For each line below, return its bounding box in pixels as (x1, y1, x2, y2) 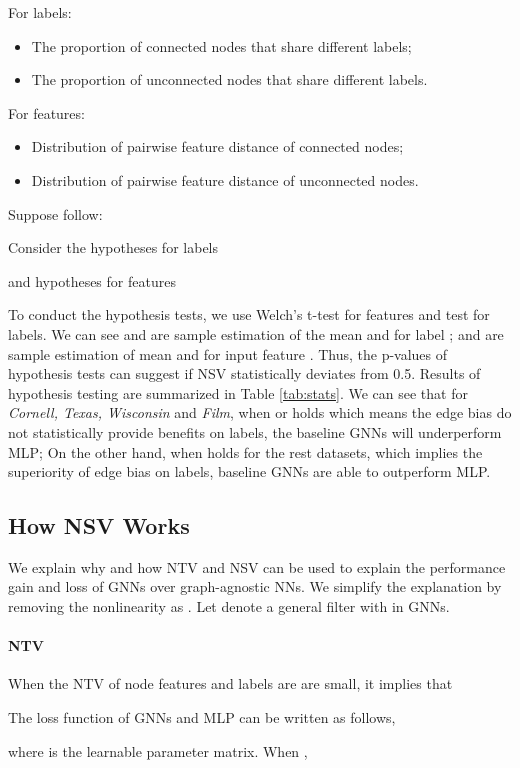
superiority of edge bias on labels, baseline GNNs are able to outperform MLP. (8, 461, 491, 482)
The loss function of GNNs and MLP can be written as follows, (8, 707, 396, 728)
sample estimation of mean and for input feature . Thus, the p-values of (8, 343, 448, 364)
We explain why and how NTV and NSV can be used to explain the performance (8, 556, 506, 577)
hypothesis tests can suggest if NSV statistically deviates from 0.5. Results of (8, 363, 481, 384)
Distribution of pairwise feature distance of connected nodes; (31, 136, 404, 157)
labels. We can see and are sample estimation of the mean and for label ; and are (8, 323, 504, 344)
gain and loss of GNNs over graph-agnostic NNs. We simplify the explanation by (8, 576, 502, 597)
